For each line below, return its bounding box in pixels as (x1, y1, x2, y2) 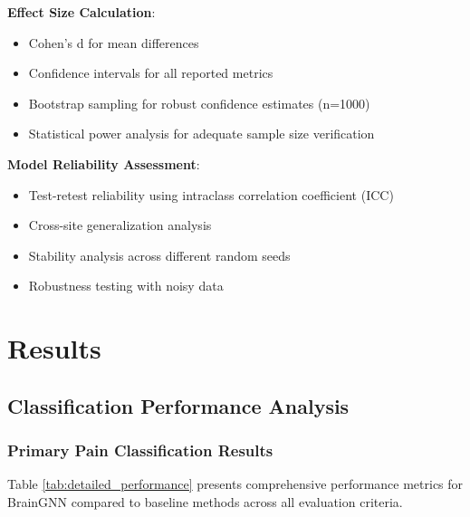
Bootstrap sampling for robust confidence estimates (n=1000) (28, 93, 370, 112)
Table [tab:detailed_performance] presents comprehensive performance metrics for (7, 474, 464, 493)
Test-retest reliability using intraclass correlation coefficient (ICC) (28, 185, 394, 204)
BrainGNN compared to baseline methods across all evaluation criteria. (7, 492, 403, 511)
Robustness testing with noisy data (28, 276, 224, 295)
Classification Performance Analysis (7, 391, 350, 419)
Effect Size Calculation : (7, 3, 156, 21)
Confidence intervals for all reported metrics (28, 63, 273, 82)
